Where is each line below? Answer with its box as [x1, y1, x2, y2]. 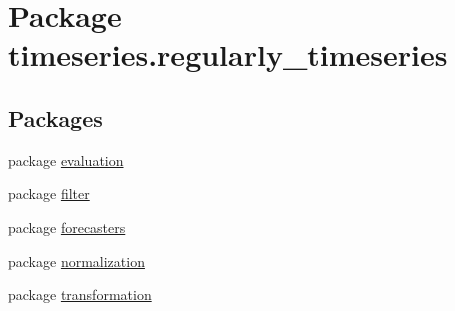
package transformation [8, 284, 152, 305]
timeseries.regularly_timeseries [8, 34, 448, 75]
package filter [8, 183, 90, 204]
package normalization [8, 250, 145, 271]
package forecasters [8, 216, 126, 237]
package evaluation [8, 149, 124, 170]
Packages [8, 102, 103, 133]
